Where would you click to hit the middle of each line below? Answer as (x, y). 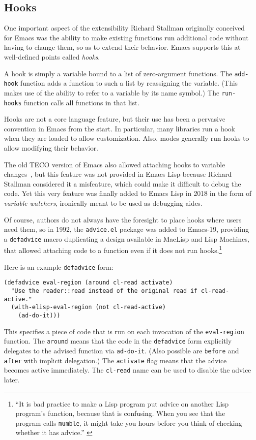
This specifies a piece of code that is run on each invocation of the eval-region (124, 331)
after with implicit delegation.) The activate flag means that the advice (115, 360)
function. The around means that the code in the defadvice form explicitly (118, 341)
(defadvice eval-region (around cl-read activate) (88, 283)
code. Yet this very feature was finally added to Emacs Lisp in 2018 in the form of (128, 193)
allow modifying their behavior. (51, 147)
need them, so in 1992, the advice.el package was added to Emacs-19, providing (127, 229)
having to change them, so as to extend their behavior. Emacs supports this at (122, 47)
